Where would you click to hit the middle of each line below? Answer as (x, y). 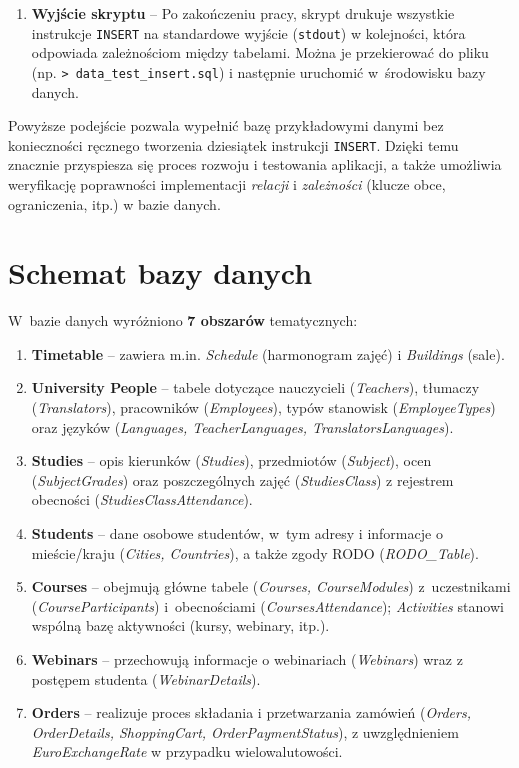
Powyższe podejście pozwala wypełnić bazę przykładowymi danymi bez (226, 125)
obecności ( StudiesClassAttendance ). (142, 499)
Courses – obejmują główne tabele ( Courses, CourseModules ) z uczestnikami (271, 586)
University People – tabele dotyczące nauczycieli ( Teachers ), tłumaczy (255, 387)
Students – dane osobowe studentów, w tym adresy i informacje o (237, 533)
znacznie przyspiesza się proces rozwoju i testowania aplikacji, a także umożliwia (255, 164)
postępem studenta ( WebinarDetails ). (146, 678)
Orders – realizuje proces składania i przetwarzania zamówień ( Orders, (251, 712)
